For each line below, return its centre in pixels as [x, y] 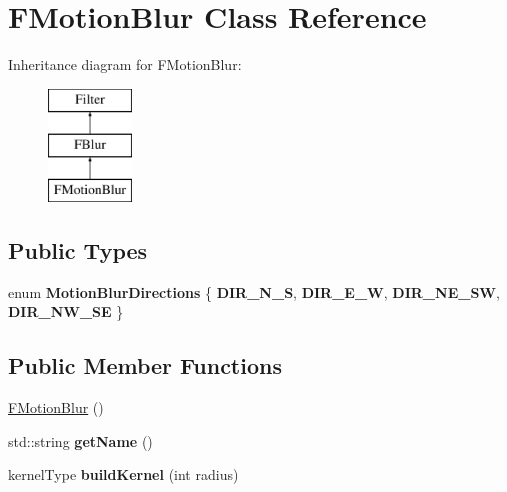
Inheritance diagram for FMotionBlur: [125, 64]
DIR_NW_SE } [66, 311]
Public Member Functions [145, 365]
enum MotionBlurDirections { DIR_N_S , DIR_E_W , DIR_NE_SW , [254, 291]
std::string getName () [80, 440]
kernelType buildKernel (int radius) [123, 474]
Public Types [78, 250]
